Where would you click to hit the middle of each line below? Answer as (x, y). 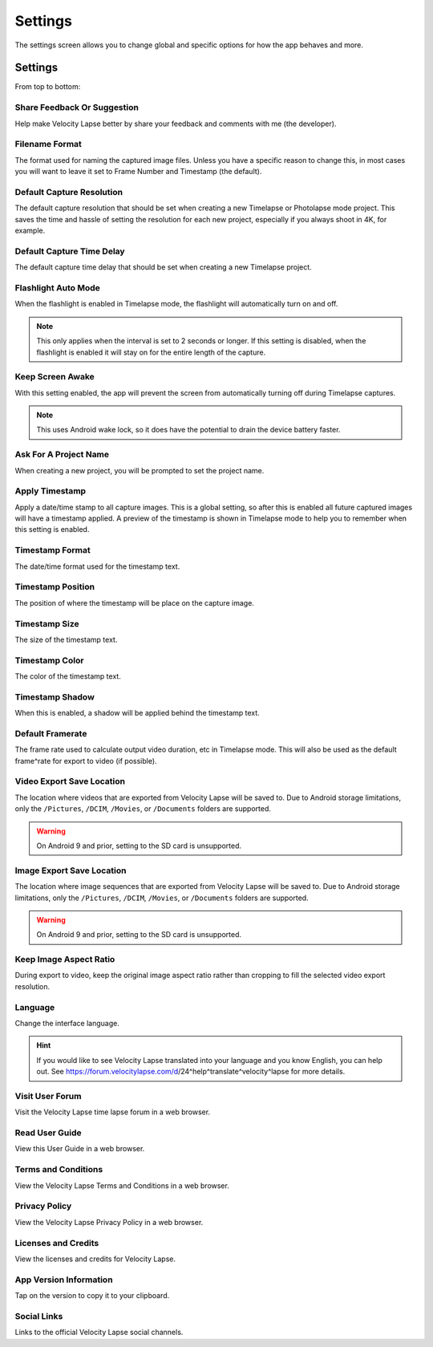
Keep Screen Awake (55, 377)
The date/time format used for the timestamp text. (97, 566)
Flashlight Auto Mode (57, 287)
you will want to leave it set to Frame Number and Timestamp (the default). (138, 172)
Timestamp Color (49, 660)
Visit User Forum (48, 1096)
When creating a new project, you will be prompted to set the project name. (140, 470)
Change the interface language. (67, 1024)
